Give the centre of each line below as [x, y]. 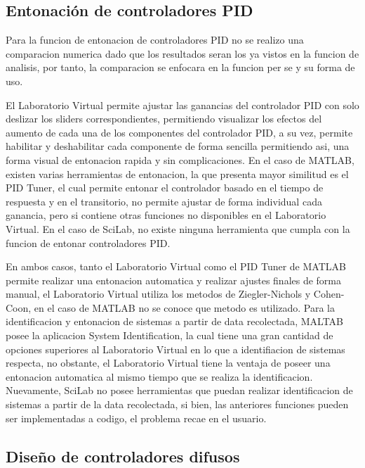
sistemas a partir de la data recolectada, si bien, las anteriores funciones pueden [177, 404]
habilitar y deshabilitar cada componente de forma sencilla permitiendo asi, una [178, 146]
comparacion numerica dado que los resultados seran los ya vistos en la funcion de [182, 53]
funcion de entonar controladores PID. [88, 242]
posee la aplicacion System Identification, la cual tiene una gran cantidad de [170, 335]
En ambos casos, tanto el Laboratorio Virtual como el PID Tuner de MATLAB [176, 266]
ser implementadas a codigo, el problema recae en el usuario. [136, 418]
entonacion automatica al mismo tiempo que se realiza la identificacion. [159, 376]
